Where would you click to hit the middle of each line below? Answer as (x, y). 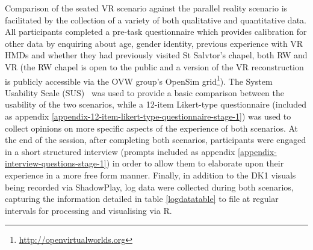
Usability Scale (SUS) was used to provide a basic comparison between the (145, 92)
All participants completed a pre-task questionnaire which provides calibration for (156, 32)
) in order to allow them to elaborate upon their (195, 163)
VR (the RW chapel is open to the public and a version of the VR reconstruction (154, 66)
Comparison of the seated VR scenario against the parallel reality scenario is (146, 8)
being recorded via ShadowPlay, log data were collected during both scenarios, (149, 187)
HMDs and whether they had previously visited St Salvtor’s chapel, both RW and (156, 55)
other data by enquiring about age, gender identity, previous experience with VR (154, 43)
